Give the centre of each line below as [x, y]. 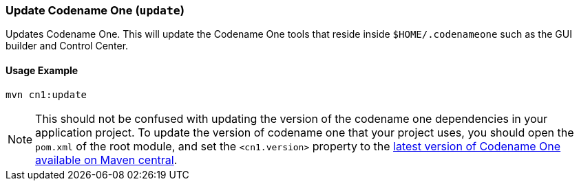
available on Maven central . [106, 160]
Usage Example [42, 70]
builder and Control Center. [67, 46]
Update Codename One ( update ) [95, 10]
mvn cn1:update [46, 94]
